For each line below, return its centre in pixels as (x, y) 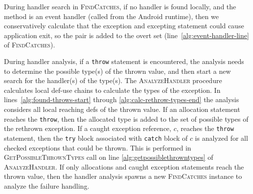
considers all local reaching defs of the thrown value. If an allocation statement (122, 109)
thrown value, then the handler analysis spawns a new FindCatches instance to (123, 176)
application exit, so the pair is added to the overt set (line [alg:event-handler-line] (126, 35)
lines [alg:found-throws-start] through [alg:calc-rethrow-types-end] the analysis (122, 99)
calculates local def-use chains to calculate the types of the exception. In (112, 90)
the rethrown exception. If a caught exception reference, (88, 128)
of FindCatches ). (30, 45)
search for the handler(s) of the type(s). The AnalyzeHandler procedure (113, 80)
